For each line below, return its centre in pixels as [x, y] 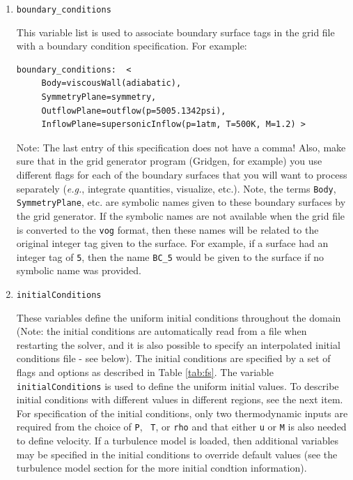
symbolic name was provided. [79, 270]
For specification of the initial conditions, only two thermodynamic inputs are [182, 413]
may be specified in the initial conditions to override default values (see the [177, 454]
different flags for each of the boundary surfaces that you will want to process [182, 174]
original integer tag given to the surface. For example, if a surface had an [172, 243]
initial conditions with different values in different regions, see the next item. [180, 399]
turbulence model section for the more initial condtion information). [162, 468]
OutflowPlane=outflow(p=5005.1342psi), [134, 111]
